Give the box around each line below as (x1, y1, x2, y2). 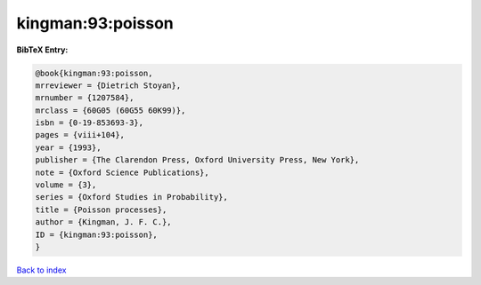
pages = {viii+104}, (35, 130, 125, 140)
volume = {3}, (35, 180, 97, 190)
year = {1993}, (35, 142, 102, 153)
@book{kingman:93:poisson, (35, 67, 153, 78)
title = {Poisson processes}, (35, 204, 167, 215)
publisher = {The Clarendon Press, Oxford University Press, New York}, (35, 155, 360, 165)
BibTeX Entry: (16, 44, 69, 55)
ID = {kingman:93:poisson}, (35, 229, 158, 240)
